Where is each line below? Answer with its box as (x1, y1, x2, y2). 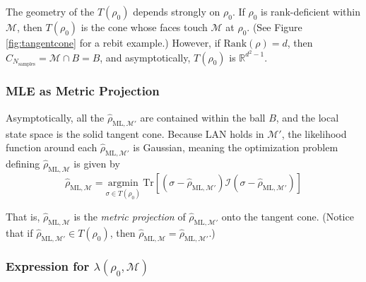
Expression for (6, 257, 90, 275)
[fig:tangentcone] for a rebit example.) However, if (6, 35, 220, 49)
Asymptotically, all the (6, 110, 105, 124)
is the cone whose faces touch (81, 20, 208, 34)
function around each (6, 140, 98, 155)
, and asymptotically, (100, 49, 191, 64)
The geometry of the (6, 4, 95, 18)
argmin (107, 177, 138, 188)
